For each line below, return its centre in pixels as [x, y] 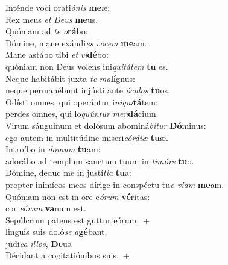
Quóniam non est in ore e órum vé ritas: [78, 196]
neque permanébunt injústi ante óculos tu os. [88, 90]
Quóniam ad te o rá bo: [47, 31]
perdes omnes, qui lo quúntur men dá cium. [82, 114]
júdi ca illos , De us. [40, 243]
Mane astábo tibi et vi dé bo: [57, 55]
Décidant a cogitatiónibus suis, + [68, 255]
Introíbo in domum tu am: [53, 149]
